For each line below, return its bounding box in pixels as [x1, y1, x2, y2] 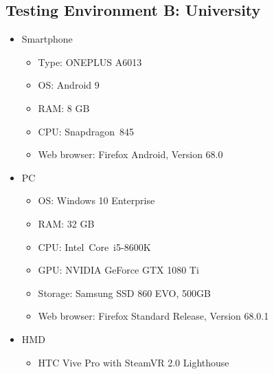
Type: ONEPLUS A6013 [38, 54, 142, 69]
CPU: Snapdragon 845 [38, 124, 135, 138]
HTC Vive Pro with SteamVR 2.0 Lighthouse [38, 355, 229, 369]
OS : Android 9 [38, 78, 100, 92]
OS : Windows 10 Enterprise [38, 193, 155, 208]
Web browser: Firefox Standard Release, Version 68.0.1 [38, 309, 269, 323]
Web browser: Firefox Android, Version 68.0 [38, 147, 223, 162]
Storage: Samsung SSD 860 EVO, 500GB [38, 285, 211, 300]
